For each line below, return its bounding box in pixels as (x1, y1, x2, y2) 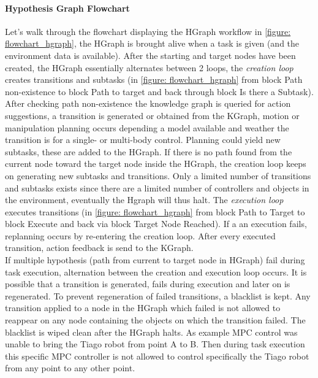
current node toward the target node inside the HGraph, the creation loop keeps (5, 157, 306, 170)
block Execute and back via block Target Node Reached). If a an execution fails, (5, 217, 307, 230)
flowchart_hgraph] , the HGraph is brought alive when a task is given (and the (5, 37, 300, 50)
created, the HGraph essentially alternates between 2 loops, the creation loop (5, 61, 293, 74)
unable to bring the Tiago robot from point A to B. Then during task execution (5, 337, 305, 350)
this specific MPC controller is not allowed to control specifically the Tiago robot (5, 349, 309, 362)
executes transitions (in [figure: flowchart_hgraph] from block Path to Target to (5, 205, 305, 218)
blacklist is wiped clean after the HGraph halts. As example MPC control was (5, 325, 298, 338)
